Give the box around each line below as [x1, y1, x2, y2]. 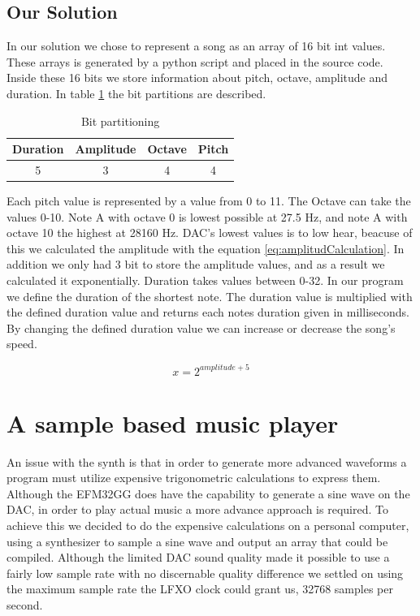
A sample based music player [6, 406, 339, 439]
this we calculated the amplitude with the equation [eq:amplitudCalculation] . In [6, 239, 405, 256]
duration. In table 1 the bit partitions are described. [6, 84, 266, 101]
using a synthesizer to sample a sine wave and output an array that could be [6, 532, 388, 549]
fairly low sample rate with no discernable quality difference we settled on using [6, 564, 404, 581]
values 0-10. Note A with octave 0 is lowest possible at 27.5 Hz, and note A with [6, 208, 408, 225]
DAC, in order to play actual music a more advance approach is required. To [6, 501, 388, 518]
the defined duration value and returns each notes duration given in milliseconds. [6, 304, 409, 321]
